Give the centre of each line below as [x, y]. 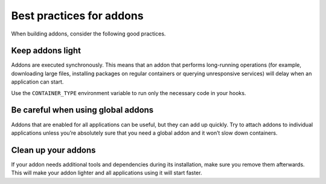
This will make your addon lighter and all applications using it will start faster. [107, 173]
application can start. [37, 82]
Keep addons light [46, 51]
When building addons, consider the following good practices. [88, 34]
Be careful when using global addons [82, 110]
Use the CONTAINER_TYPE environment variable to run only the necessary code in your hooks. [129, 93]
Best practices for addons [78, 16]
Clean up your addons [53, 150]
